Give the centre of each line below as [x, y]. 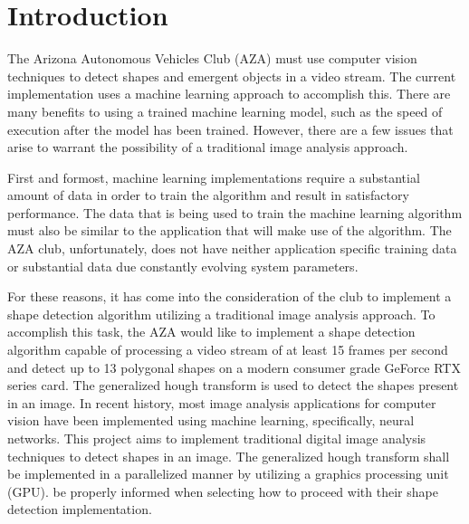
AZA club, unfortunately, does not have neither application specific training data [232, 248]
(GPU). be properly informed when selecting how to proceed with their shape [223, 491]
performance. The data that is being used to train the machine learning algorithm [235, 212]
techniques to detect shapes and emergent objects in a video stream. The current [232, 76]
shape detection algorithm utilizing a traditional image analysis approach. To [221, 314]
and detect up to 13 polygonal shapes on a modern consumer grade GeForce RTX [234, 367]
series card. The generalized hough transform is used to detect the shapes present [233, 385]
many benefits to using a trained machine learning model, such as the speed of [225, 111]
